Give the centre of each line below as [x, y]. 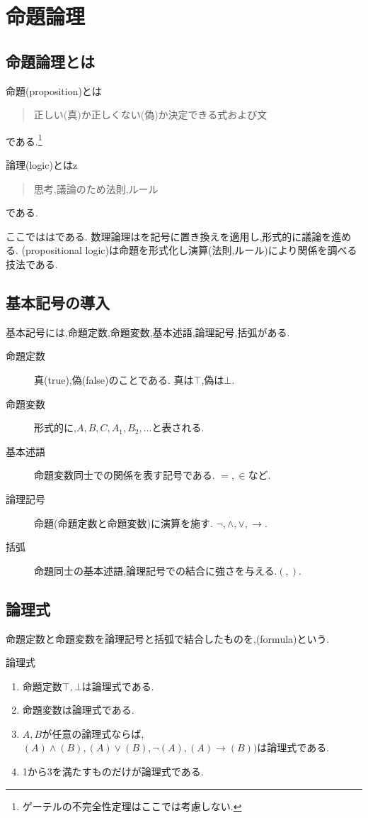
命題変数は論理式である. [78, 710]
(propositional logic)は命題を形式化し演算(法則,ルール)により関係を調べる [189, 250]
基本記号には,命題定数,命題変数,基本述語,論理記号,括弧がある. [148, 332]
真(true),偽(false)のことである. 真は [114, 379]
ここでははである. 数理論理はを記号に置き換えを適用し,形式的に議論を [169, 236]
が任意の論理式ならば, [93, 733]
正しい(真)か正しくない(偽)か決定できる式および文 [150, 115]
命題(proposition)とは [54, 90]
